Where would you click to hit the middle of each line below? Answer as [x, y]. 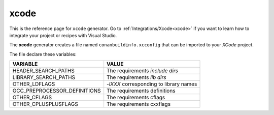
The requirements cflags [136, 98]
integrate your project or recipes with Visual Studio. [63, 35]
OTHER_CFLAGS [32, 98]
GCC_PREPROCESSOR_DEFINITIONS [57, 91]
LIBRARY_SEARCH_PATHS [44, 77]
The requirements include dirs [143, 71]
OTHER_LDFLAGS [34, 84]
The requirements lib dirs [137, 77]
